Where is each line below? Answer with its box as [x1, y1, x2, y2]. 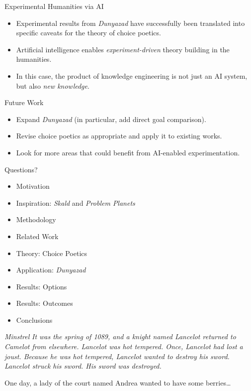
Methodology [16, 214, 56, 225]
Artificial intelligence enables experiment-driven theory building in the [16, 44, 230, 54]
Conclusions [16, 314, 53, 325]
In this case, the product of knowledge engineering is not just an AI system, [16, 70, 248, 81]
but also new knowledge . [16, 80, 89, 91]
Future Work [4, 97, 44, 108]
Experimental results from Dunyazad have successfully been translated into [16, 17, 245, 28]
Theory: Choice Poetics [16, 248, 87, 258]
